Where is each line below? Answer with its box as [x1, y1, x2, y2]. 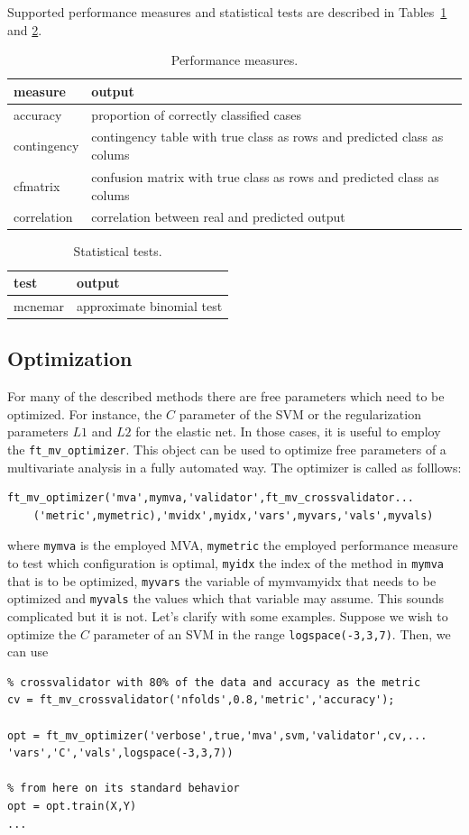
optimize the [7, 624, 77, 643]
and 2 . [7, 20, 42, 39]
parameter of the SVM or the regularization [179, 404, 421, 423]
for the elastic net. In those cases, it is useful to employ [135, 422, 441, 441]
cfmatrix [14, 176, 60, 195]
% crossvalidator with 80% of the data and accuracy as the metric [7, 675, 421, 689]
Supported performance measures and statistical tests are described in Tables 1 [7, 3, 447, 21]
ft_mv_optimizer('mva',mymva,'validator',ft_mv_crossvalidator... [7, 491, 415, 505]
